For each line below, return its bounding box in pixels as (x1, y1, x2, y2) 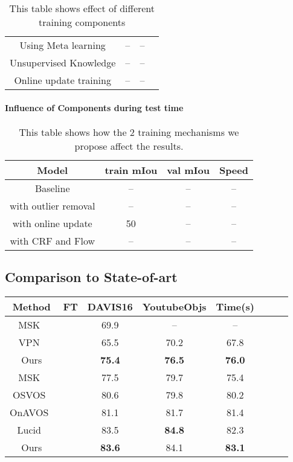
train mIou (105, 162, 158, 177)
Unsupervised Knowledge (10, 56, 116, 69)
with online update (12, 216, 92, 230)
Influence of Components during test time (5, 101, 184, 114)
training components (39, 15, 126, 29)
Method (12, 300, 51, 313)
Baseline (34, 181, 70, 195)
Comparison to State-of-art (5, 268, 178, 286)
